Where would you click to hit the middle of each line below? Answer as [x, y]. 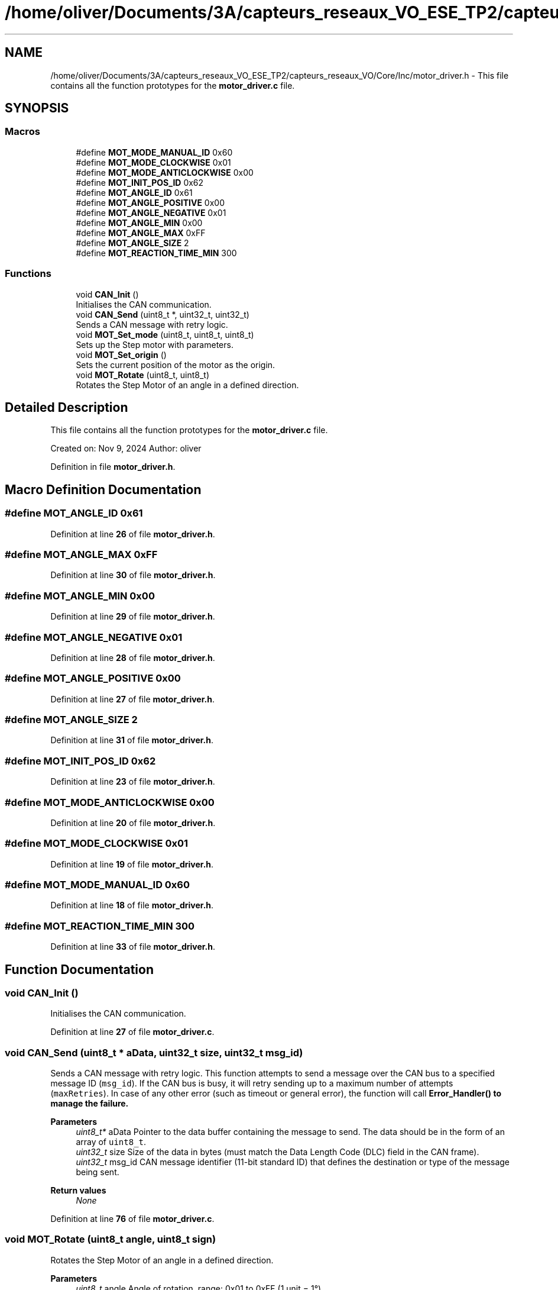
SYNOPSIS [37, 108]
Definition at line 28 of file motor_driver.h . [133, 657]
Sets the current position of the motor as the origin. [176, 365]
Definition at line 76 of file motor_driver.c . [132, 1219]
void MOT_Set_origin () [121, 354]
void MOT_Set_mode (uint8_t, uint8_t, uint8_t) [165, 334]
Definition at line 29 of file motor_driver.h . [133, 617]
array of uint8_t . [111, 1142]
